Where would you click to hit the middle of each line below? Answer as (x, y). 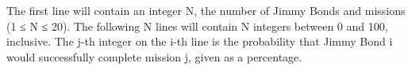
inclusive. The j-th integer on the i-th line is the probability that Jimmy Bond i (200, 41)
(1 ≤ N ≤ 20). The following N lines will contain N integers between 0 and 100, (197, 26)
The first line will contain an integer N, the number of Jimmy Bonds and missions (206, 10)
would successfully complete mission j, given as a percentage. (154, 56)
